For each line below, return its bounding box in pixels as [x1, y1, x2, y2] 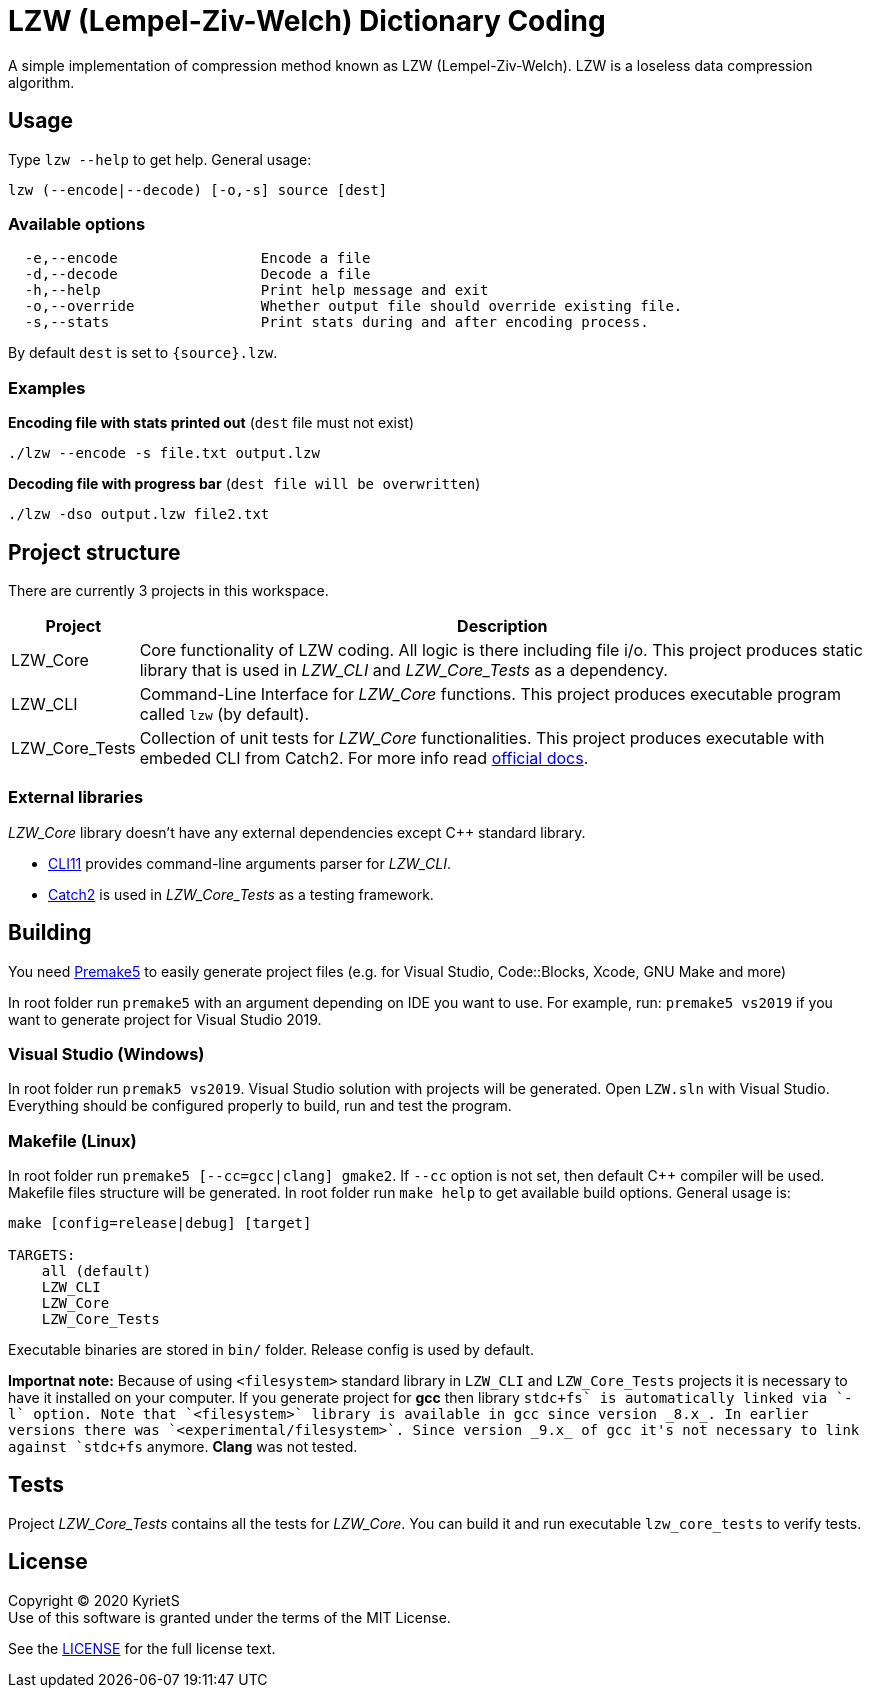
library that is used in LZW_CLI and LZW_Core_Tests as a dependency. [139, 659, 668, 680]
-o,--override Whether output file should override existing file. [24, 298, 683, 315]
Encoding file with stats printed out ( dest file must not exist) [8, 414, 415, 432]
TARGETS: [8, 1247, 76, 1264]
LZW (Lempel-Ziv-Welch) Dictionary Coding [8, 4, 606, 38]
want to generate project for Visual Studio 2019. [8, 1010, 322, 1028]
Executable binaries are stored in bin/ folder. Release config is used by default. [8, 1341, 534, 1359]
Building [8, 920, 92, 946]
